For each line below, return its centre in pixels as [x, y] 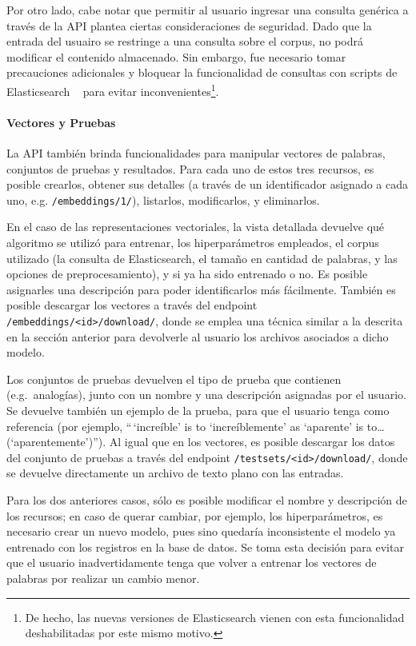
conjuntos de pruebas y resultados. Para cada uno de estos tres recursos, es [190, 168]
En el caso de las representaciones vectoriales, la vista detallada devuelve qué [196, 227]
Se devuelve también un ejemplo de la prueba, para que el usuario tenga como [198, 411]
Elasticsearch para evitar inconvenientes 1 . [113, 90]
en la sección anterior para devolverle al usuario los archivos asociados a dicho [198, 336]
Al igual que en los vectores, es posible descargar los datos [252, 442]
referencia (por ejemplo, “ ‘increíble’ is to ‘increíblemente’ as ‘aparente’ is [185, 426]
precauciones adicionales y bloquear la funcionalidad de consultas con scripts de [202, 72]
